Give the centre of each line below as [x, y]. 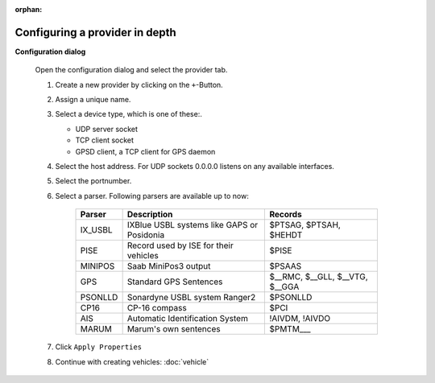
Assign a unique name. [93, 100]
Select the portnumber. [93, 181]
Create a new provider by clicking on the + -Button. [139, 84]
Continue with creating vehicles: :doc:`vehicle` [132, 361]
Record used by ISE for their [180, 245]
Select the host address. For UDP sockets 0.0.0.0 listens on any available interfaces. [195, 167]
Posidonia [146, 235]
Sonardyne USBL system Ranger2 [191, 298]
